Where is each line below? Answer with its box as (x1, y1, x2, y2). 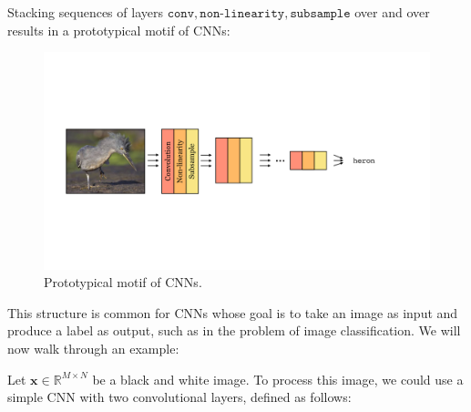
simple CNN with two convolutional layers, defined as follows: (7, 387, 352, 407)
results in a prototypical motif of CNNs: (7, 20, 230, 39)
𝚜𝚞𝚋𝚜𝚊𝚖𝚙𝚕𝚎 (290, 7, 351, 20)
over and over (354, 3, 430, 21)
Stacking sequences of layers (7, 3, 163, 21)
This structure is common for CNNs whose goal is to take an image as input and (7, 303, 458, 322)
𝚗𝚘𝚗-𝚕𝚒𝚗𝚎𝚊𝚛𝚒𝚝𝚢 (200, 7, 285, 20)
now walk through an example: (7, 339, 179, 358)
